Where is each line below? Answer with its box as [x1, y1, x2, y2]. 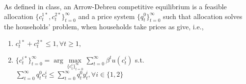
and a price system [78, 11, 135, 21]
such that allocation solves [163, 11, 243, 21]
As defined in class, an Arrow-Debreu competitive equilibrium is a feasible [4, 1, 227, 11]
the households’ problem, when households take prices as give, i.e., [4, 21, 204, 32]
